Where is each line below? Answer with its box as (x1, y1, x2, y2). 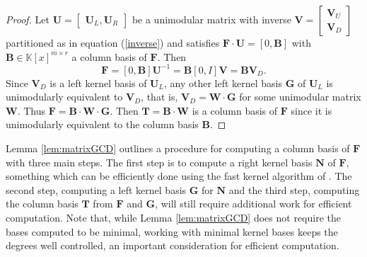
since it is (291, 103, 332, 118)
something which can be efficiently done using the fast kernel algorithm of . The (6, 169, 352, 183)
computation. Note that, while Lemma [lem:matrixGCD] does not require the (6, 210, 341, 225)
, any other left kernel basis (163, 75, 283, 90)
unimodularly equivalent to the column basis (6, 117, 199, 132)
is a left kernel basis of (49, 75, 147, 90)
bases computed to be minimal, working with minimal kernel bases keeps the (6, 224, 338, 239)
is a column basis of (192, 103, 278, 118)
